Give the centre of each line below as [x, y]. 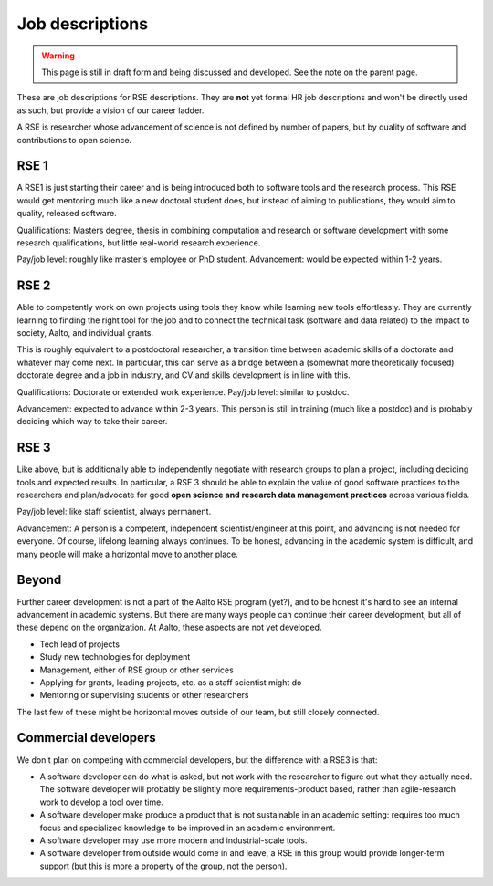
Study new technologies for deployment [115, 657]
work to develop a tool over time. [101, 802]
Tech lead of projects [80, 644]
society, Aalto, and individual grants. [85, 333]
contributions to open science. [74, 140]
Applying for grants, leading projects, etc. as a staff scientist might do [171, 682]
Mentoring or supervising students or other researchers [144, 695]
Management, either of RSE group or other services [137, 670]
